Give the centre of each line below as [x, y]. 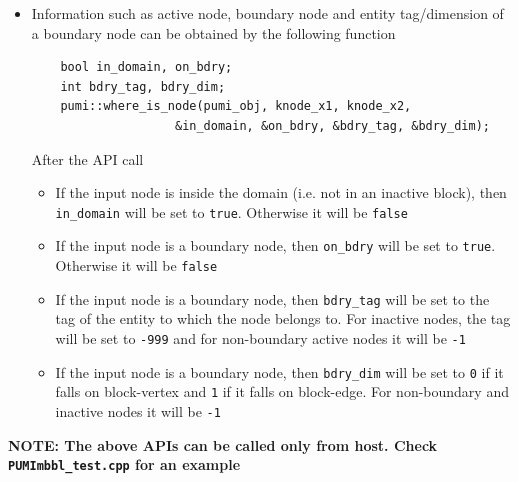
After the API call [87, 158]
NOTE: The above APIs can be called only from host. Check [223, 444]
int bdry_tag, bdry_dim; [143, 86]
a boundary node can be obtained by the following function [213, 32]
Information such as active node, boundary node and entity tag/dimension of [267, 13]
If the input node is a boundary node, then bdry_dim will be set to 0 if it [279, 371]
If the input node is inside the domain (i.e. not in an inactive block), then [281, 192]
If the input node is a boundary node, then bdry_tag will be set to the [272, 298]
